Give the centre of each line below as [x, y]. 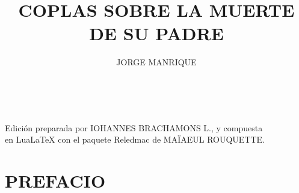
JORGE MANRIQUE [156, 62]
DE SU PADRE [156, 33]
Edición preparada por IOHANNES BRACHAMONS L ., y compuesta [134, 127]
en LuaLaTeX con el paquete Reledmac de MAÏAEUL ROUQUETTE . [135, 139]
